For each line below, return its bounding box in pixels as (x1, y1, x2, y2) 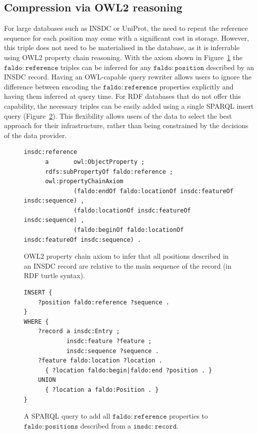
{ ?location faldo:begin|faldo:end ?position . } (45, 366, 212, 374)
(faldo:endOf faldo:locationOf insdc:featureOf (73, 187, 234, 195)
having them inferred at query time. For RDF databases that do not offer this (4, 91, 241, 101)
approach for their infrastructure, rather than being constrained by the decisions (4, 120, 249, 131)
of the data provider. (4, 130, 67, 140)
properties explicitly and (159, 81, 234, 91)
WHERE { (24, 318, 49, 325)
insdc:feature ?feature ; (66, 338, 152, 345)
